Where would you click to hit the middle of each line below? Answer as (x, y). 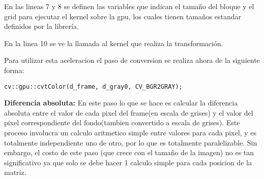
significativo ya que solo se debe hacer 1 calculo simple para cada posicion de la (128, 162)
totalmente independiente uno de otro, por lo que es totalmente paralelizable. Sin (131, 142)
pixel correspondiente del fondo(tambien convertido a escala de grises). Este (122, 122)
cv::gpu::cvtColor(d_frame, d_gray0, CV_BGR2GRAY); (93, 86)
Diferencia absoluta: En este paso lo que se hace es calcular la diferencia (121, 103)
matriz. (15, 172)
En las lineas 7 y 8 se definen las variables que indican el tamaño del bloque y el (129, 6)
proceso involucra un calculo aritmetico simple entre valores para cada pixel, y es (130, 132)
